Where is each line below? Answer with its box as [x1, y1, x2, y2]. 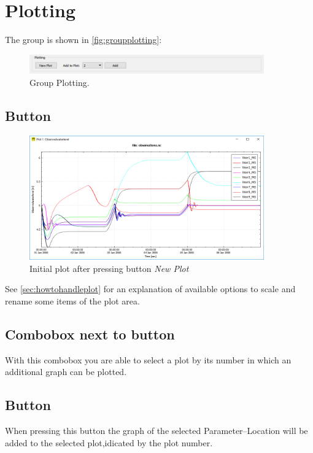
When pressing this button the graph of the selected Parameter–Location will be [5, 424, 308, 437]
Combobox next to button [5, 324, 175, 343]
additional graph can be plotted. [5, 365, 127, 378]
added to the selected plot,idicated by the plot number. [5, 436, 213, 449]
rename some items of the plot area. [5, 294, 140, 307]
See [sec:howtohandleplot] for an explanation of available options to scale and [5, 282, 296, 295]
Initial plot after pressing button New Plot [29, 261, 189, 274]
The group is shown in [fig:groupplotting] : [5, 33, 162, 46]
